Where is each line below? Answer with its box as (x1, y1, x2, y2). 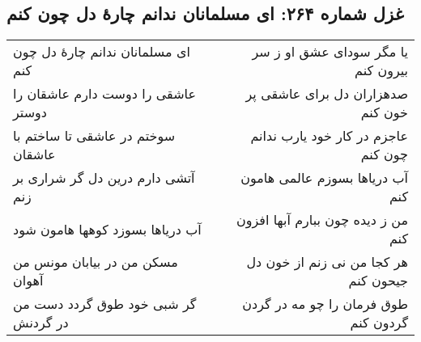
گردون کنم (350, 313, 408, 332)
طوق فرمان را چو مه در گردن (242, 294, 408, 314)
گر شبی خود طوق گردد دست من (13, 294, 197, 314)
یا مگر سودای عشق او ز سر (252, 42, 408, 61)
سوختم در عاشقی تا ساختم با (13, 126, 176, 146)
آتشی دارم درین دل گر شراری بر (13, 168, 195, 188)
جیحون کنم (348, 271, 408, 290)
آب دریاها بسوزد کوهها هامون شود (13, 219, 202, 239)
